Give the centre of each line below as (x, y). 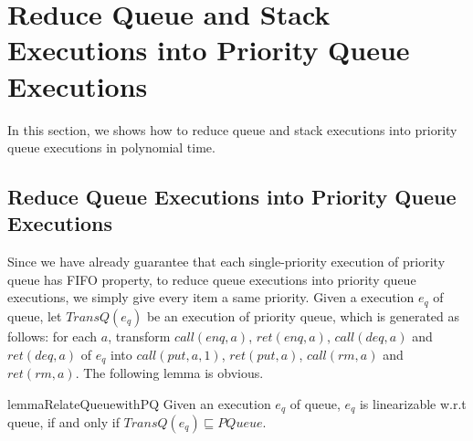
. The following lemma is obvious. (169, 372)
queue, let (35, 315)
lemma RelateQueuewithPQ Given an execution (139, 403)
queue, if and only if (63, 422)
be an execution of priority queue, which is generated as (303, 315)
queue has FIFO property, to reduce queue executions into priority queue (212, 279)
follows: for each (53, 336)
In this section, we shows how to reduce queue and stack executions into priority (232, 129)
